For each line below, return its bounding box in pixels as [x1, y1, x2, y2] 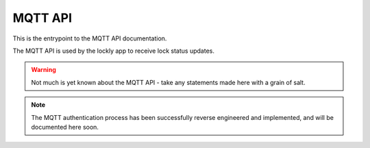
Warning [31, 66, 56, 74]
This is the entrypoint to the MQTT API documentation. [12, 34, 167, 42]
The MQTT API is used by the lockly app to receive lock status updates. [12, 47, 215, 55]
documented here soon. [31, 123, 99, 131]
